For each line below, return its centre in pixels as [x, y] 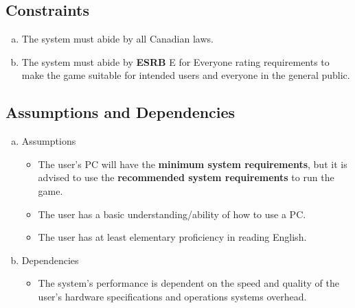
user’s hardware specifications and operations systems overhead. [172, 296]
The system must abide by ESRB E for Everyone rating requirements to [175, 61]
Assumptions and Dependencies [121, 112]
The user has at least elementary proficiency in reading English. [172, 237]
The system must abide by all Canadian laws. [117, 39]
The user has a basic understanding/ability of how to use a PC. [172, 214]
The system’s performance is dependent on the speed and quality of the [188, 283]
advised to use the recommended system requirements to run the [186, 177]
